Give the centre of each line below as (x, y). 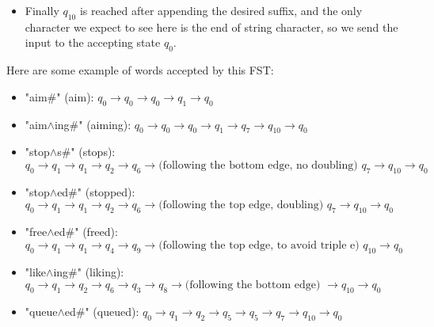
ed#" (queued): (102, 311)
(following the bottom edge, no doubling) (258, 165)
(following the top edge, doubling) (241, 205)
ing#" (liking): (89, 271)
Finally (42, 10)
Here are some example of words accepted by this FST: (140, 70)
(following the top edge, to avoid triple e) (259, 245)
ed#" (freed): (86, 232)
